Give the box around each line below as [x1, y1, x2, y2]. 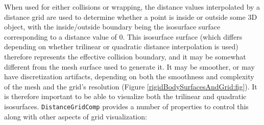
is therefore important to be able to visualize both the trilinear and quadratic [4, 91, 247, 102]
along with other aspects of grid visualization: [4, 111, 147, 121]
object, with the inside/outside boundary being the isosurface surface [4, 21, 221, 32]
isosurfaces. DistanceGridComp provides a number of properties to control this [4, 101, 249, 111]
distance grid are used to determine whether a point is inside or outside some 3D [4, 11, 257, 22]
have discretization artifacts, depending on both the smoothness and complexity [4, 71, 254, 82]
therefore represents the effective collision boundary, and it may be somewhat [4, 51, 246, 61]
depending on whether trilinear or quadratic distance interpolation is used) [4, 41, 238, 52]
